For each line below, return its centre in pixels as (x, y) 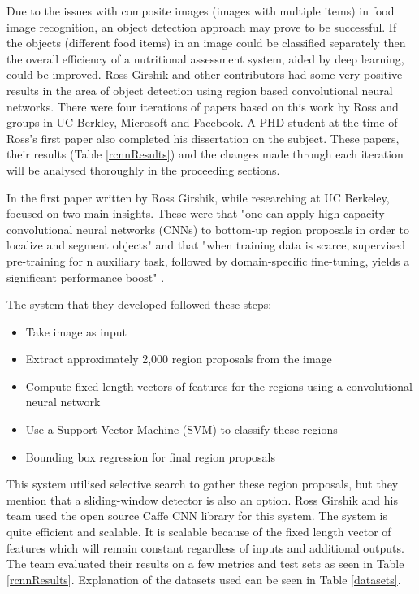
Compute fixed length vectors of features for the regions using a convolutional (219, 386)
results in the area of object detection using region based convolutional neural (200, 90)
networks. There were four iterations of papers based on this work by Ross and (203, 106)
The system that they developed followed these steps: (139, 304)
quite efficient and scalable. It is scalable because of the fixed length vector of (199, 532)
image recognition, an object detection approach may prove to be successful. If (202, 26)
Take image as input (76, 331)
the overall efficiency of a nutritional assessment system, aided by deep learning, (205, 58)
